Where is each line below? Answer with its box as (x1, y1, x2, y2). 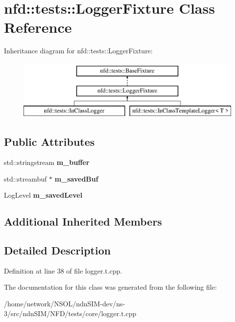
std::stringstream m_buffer (4, 157, 90, 167)
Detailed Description (4, 243, 111, 258)
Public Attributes (4, 134, 95, 149)
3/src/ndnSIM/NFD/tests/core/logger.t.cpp (4, 308, 137, 318)
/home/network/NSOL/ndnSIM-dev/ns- (4, 299, 125, 309)
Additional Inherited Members (4, 214, 162, 229)
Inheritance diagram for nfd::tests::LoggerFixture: (4, 46, 153, 56)
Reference (4, 17, 72, 37)
